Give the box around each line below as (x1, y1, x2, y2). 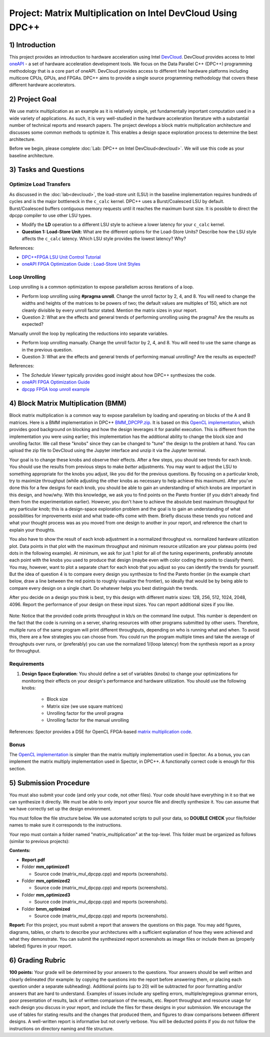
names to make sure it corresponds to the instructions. (9, 822, 122, 828)
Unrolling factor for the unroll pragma (46, 710, 123, 716)
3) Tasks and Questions (9, 165, 85, 174)
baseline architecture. (9, 152, 54, 158)
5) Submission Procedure (9, 778, 90, 787)
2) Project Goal (9, 95, 57, 104)
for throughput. (9, 648, 41, 654)
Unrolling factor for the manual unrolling (46, 717, 129, 723)
